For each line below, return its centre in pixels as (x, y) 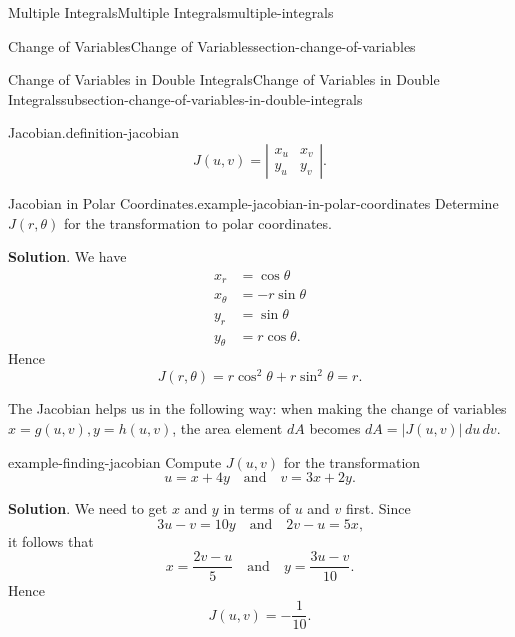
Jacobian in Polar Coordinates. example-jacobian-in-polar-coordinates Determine (253, 202)
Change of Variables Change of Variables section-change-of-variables (212, 45)
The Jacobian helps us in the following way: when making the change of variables (257, 408)
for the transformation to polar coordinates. (198, 222)
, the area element (227, 428)
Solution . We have (67, 256)
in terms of (256, 508)
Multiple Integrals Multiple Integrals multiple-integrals (171, 12)
